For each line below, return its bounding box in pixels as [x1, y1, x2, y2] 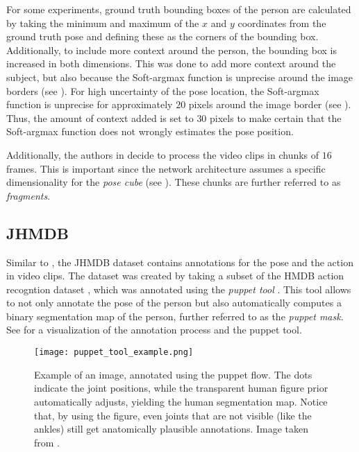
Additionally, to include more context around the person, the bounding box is [6, 42, 337, 57]
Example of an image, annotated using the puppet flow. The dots [34, 367, 312, 381]
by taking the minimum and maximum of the [6, 15, 199, 30]
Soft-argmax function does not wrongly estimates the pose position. [6, 124, 294, 139]
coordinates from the [237, 15, 326, 30]
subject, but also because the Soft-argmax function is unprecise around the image [6, 69, 353, 84]
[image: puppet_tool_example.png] [34, 347, 194, 358]
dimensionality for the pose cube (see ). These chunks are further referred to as [6, 175, 341, 189]
